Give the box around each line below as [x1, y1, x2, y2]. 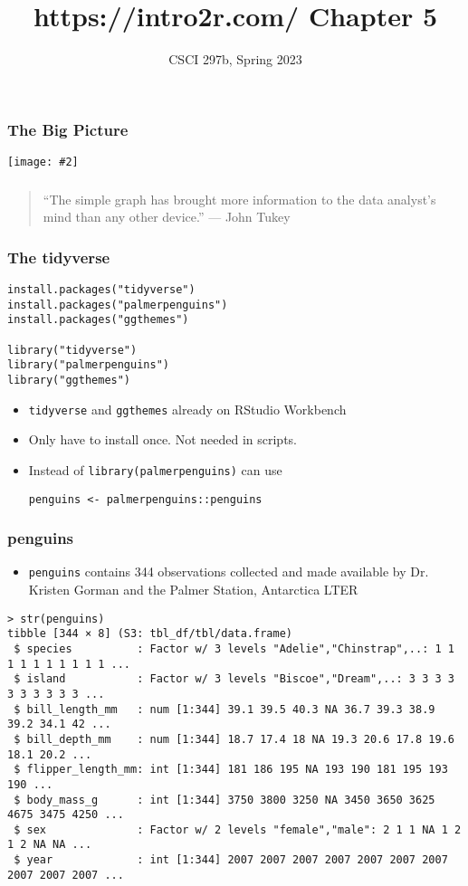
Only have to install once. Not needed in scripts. [28, 430, 298, 449]
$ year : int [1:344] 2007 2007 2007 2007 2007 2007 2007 [14, 853, 448, 867]
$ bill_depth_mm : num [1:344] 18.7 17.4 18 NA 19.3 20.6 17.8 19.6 [14, 732, 454, 746]
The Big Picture [7, 118, 129, 140]
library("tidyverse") [7, 343, 138, 357]
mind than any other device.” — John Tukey [43, 207, 291, 226]
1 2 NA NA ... [7, 838, 92, 852]
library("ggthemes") [7, 373, 131, 386]
